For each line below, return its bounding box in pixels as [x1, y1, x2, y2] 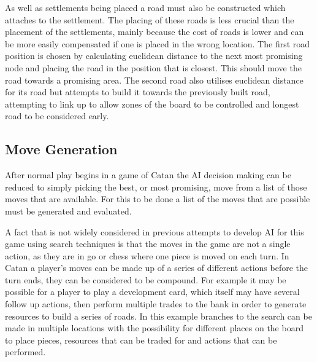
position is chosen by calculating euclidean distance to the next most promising [5, 49, 303, 62]
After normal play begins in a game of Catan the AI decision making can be [5, 168, 291, 181]
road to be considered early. [5, 109, 109, 122]
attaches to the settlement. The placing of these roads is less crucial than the [5, 13, 294, 26]
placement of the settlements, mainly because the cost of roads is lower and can [5, 25, 304, 38]
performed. [5, 345, 46, 358]
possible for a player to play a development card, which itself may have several [5, 285, 300, 298]
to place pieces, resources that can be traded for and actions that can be [5, 333, 277, 346]
